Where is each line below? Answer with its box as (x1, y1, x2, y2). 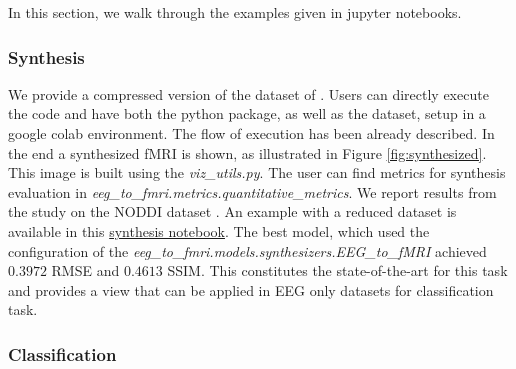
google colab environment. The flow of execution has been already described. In (8, 123, 495, 143)
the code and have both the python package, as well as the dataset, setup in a (8, 103, 486, 124)
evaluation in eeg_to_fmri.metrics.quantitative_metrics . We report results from (8, 181, 497, 202)
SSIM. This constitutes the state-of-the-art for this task (167, 260, 508, 281)
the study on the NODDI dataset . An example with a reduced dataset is (8, 201, 457, 222)
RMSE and (51, 260, 120, 281)
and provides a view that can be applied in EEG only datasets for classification (8, 279, 494, 300)
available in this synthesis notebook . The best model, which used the (8, 220, 430, 241)
